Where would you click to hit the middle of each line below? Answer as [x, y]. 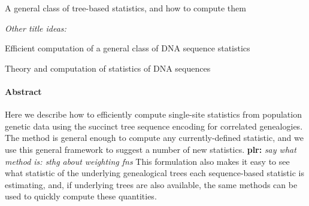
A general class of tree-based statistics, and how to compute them [125, 8]
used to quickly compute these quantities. [81, 196]
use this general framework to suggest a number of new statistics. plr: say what [151, 149]
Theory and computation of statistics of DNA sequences [108, 68]
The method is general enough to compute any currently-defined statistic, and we [154, 138]
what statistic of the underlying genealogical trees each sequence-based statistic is [154, 173]
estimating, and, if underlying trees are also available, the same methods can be [151, 184]
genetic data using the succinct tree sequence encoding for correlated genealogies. [154, 126]
